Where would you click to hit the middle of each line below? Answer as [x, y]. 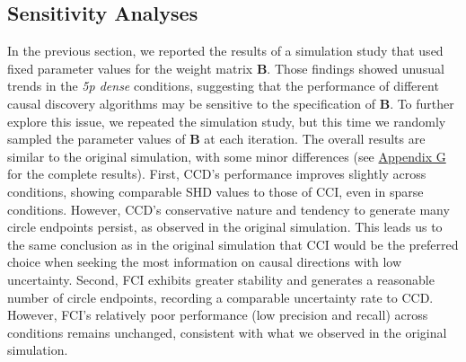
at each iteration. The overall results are [315, 139]
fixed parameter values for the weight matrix [130, 68]
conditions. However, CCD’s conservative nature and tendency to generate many [229, 209]
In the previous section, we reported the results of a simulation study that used [225, 51]
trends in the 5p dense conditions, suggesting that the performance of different [223, 86]
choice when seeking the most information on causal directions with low [205, 262]
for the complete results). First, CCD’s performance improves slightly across [217, 174]
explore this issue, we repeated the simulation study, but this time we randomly [227, 121]
